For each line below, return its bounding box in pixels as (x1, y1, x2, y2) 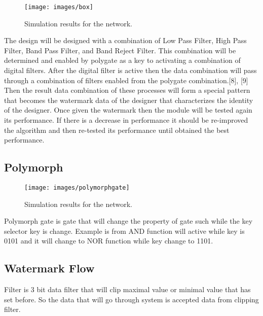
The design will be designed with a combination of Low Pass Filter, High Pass (4, 35, 247, 46)
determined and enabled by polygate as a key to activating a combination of (4, 55, 241, 65)
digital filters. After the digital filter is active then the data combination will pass (4, 65, 257, 76)
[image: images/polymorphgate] (24, 184, 130, 191)
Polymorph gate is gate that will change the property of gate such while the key (4, 216, 253, 226)
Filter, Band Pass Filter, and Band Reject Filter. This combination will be (4, 45, 236, 55)
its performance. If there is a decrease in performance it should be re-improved (4, 115, 248, 125)
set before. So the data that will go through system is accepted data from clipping (4, 294, 259, 304)
